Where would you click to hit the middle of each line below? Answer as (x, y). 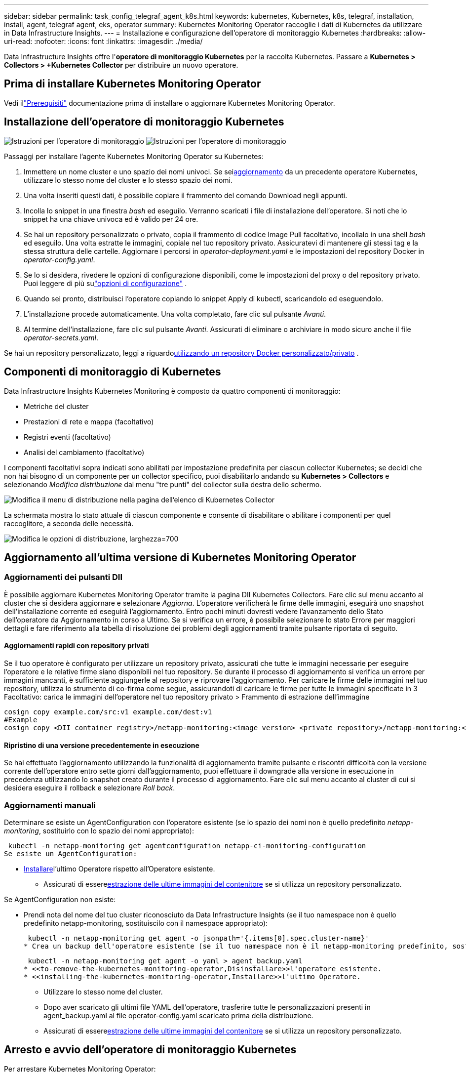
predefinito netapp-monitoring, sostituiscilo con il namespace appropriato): (146, 923)
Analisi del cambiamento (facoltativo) (84, 452)
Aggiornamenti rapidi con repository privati (77, 646)
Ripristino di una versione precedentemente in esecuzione (102, 745)
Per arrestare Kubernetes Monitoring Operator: (80, 1069)
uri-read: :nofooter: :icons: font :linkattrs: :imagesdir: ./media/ (103, 41)
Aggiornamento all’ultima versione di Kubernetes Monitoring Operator (180, 557)
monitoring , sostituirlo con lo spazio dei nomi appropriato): (99, 830)
